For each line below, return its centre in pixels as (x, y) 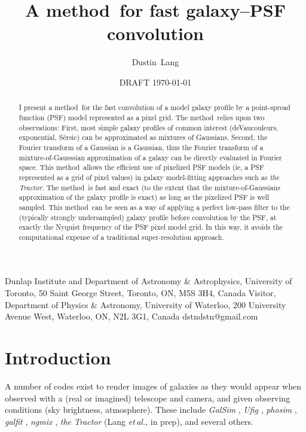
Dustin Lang (155, 62)
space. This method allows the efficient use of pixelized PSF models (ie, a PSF (141, 167)
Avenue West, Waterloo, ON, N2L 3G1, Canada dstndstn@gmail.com (131, 316)
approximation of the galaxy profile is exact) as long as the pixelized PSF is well (144, 197)
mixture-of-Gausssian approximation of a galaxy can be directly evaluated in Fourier (150, 157)
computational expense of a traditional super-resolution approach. (121, 237)
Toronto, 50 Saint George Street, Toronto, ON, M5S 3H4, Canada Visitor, (140, 293)
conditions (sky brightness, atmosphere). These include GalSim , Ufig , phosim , (151, 410)
